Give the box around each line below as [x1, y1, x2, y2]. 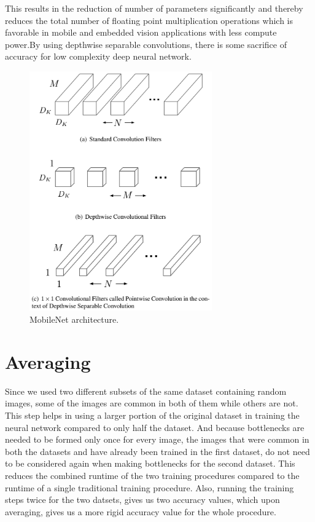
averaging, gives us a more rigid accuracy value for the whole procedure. [5, 505, 276, 518]
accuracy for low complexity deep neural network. [5, 50, 192, 63]
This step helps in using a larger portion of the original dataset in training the [5, 408, 300, 421]
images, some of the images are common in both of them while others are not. [5, 397, 298, 409]
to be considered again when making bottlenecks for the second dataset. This [5, 457, 295, 470]
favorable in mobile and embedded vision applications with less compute [5, 26, 277, 39]
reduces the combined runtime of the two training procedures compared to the [5, 469, 300, 481]
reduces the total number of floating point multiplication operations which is [5, 14, 293, 26]
